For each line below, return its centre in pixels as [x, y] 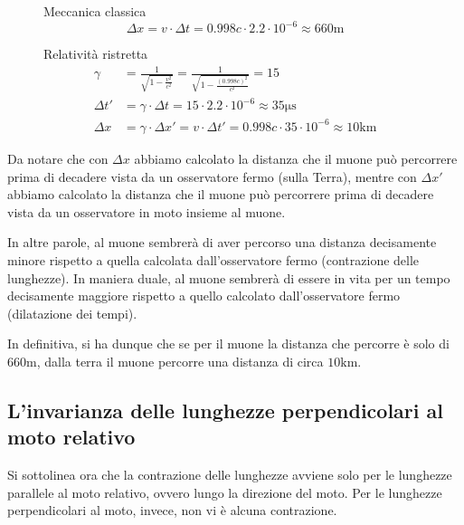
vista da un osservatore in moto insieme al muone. [147, 211]
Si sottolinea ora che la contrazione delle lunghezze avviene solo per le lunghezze [230, 475]
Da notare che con [58, 158]
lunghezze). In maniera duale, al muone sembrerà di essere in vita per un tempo [229, 277]
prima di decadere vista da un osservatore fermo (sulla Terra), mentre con [212, 176]
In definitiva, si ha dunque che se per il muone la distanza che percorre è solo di [228, 344]
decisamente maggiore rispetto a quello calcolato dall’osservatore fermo [204, 296]
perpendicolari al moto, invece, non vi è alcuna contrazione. [172, 510]
